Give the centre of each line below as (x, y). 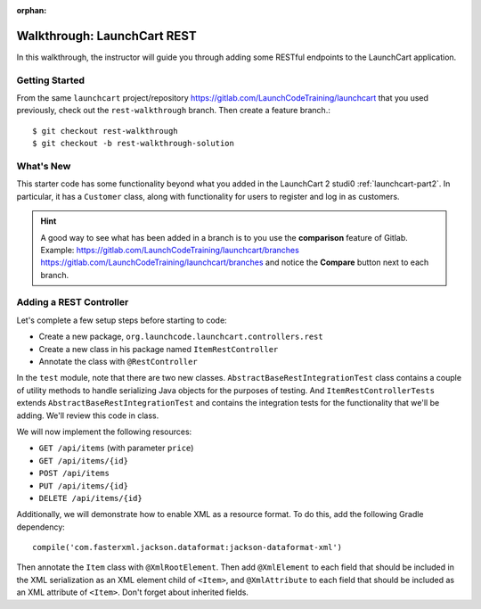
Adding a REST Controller (73, 302)
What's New (44, 166)
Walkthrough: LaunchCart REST (106, 36)
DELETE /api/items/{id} (90, 498)
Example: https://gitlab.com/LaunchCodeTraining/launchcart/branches (170, 250)
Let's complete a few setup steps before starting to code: (122, 320)
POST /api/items (74, 473)
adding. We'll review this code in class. (88, 416)
